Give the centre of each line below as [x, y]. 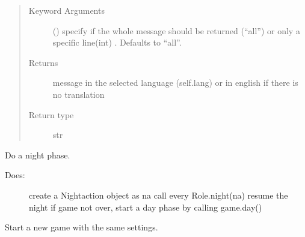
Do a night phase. [38, 154]
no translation [79, 94]
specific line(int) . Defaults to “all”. [117, 42]
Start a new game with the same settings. [82, 227]
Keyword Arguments [66, 10]
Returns [43, 62]
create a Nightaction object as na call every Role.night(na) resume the [159, 195]
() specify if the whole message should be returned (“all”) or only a [176, 30]
